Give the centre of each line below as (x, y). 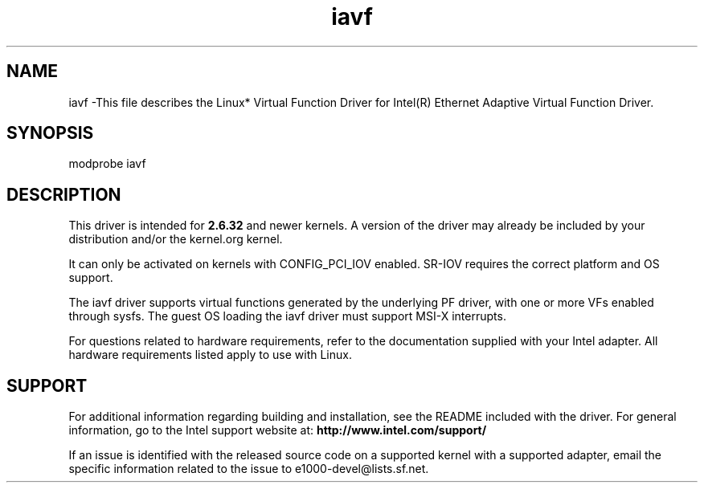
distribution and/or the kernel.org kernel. (176, 239)
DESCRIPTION (64, 194)
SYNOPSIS (50, 133)
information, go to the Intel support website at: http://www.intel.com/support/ (278, 430)
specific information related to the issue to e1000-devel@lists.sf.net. (249, 469)
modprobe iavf (107, 164)
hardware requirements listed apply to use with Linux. (210, 355)
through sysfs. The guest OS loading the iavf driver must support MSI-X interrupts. (287, 316)
